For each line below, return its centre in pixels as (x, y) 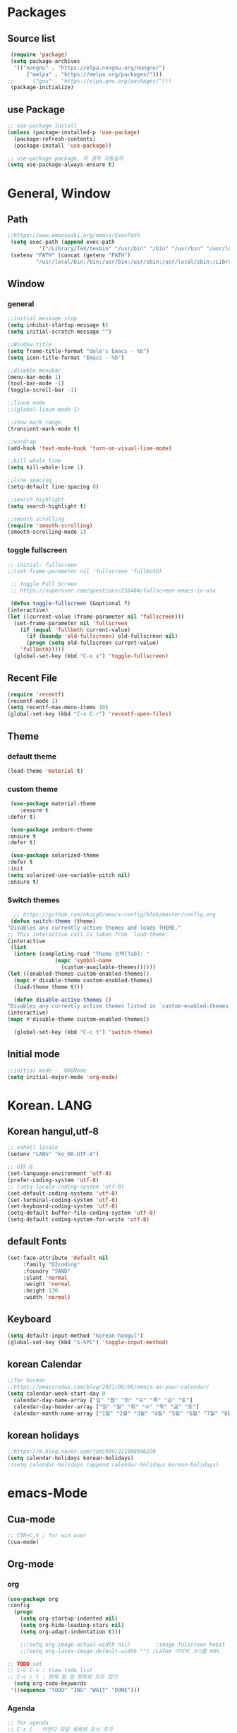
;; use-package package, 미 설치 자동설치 (65, 158)
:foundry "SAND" (47, 1271)
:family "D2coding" (51, 1264)
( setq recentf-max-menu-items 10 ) (58, 708)
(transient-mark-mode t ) (44, 428)
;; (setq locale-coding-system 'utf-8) (66, 1186)
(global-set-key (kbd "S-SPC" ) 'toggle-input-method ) (88, 1342)
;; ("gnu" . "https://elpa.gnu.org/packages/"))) (90, 81)
